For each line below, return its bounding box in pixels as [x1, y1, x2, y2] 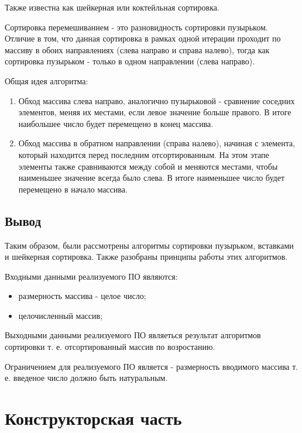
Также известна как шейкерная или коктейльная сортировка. [5, 1, 219, 13]
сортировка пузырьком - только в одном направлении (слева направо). [5, 55, 255, 67]
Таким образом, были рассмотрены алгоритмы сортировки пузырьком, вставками [5, 239, 294, 251]
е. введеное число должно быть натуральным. [5, 372, 168, 384]
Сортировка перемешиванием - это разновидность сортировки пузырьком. [5, 20, 268, 33]
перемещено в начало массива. [18, 183, 128, 195]
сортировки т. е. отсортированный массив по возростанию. [5, 341, 215, 353]
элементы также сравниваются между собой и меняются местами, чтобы [18, 160, 278, 172]
